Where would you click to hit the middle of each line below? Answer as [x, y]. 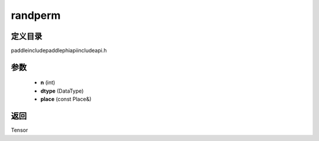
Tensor [19, 130]
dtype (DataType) [62, 91]
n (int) [48, 83]
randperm [36, 15]
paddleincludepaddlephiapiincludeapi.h [59, 51]
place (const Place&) [66, 99]
